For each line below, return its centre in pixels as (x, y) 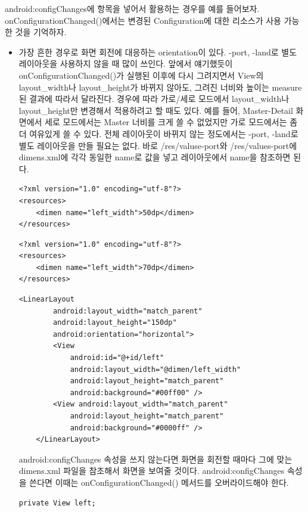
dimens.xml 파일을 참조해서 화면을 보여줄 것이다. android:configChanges (152, 471)
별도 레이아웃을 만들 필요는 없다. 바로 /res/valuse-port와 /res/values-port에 (158, 145)
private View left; (57, 503)
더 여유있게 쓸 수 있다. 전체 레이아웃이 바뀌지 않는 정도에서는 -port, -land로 (158, 133)
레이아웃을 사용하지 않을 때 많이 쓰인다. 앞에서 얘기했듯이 (126, 63)
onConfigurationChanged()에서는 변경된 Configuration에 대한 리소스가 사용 (143, 20)
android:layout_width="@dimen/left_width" (155, 369)
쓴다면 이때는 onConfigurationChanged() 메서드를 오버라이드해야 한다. (159, 482)
